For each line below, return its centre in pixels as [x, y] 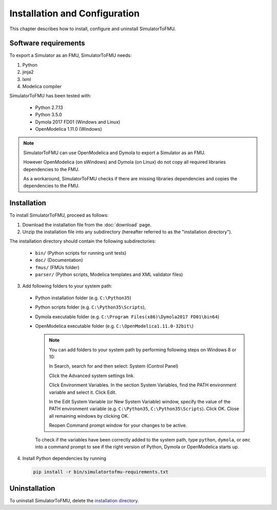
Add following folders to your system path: [67, 286]
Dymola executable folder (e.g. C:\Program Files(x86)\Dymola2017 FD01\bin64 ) [127, 317]
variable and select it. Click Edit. [83, 392]
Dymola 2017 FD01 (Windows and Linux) [78, 122]
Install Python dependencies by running [64, 458]
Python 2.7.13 [49, 107]
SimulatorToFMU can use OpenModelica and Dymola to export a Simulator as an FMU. [114, 152]
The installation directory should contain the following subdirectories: [83, 241]
